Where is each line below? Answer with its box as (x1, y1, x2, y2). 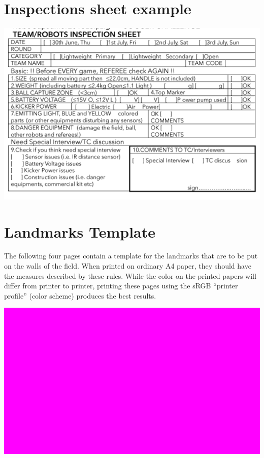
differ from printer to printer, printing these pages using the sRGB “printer (4, 280, 238, 291)
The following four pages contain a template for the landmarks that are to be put (4, 250, 258, 261)
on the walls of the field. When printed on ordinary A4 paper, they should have (4, 260, 251, 271)
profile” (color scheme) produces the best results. (4, 290, 156, 301)
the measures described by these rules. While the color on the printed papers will (4, 270, 256, 281)
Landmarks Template (4, 221, 156, 242)
